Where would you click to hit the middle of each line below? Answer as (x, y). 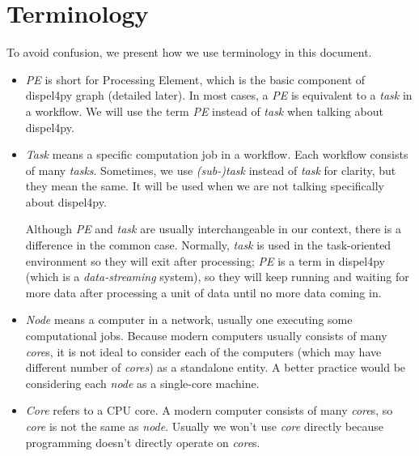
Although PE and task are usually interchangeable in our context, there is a (213, 229)
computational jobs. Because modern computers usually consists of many (206, 336)
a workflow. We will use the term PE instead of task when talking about (205, 111)
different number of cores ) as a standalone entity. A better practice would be (216, 367)
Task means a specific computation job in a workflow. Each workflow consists (217, 154)
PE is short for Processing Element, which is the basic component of (195, 79)
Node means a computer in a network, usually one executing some (189, 320)
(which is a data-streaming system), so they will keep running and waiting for (217, 277)
